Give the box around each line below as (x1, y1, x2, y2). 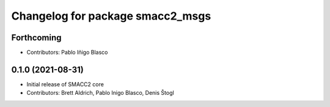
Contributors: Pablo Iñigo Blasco (26, 49, 108, 56)
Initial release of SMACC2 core (26, 80, 104, 88)
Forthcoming (11, 32, 62, 43)
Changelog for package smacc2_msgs (11, 9, 211, 23)
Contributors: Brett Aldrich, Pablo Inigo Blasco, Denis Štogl (26, 89, 174, 97)
